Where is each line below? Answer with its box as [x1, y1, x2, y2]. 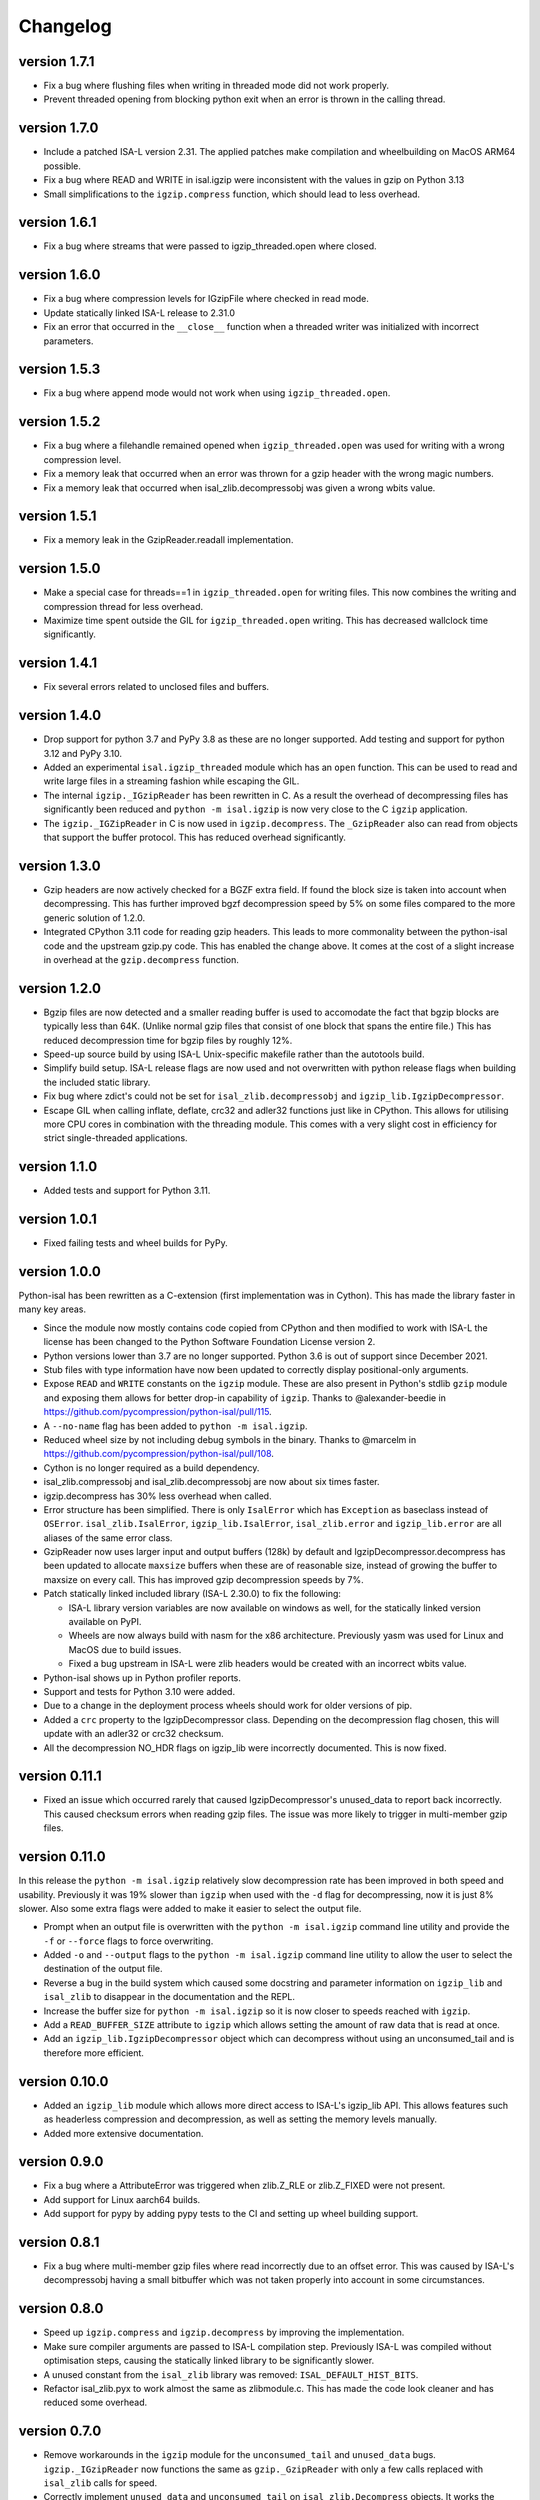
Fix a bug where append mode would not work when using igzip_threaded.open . [43, 387, 391, 399]
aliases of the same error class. [43, 1531, 173, 1544]
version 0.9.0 [18, 2153, 104, 2170]
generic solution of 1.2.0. [43, 911, 145, 924]
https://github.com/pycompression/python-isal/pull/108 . [43, 1448, 275, 1460]
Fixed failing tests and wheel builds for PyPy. [43, 1237, 229, 1249]
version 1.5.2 [18, 413, 101, 430]
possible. [43, 160, 82, 172]
